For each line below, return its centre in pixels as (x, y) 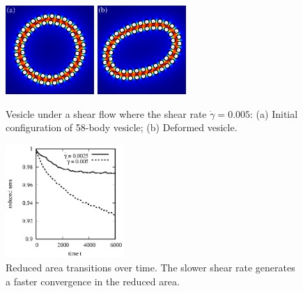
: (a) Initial (274, 113)
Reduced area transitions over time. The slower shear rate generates (150, 267)
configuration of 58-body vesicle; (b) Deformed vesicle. (122, 127)
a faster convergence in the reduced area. (93, 281)
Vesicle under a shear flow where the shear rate (106, 113)
